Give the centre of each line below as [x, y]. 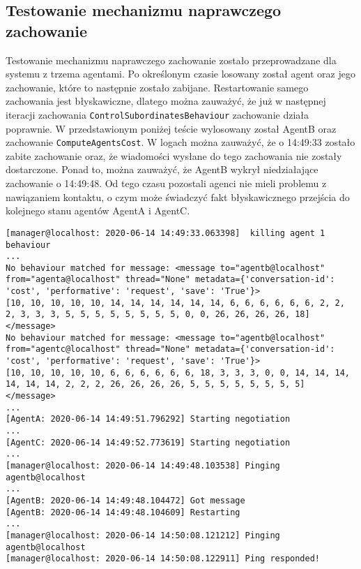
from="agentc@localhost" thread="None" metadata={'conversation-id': [170, 349]
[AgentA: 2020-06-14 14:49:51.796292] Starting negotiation [148, 419]
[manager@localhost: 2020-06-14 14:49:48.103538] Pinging [143, 465]
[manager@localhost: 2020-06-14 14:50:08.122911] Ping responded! [163, 559]
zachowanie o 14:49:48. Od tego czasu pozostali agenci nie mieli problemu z [166, 183]
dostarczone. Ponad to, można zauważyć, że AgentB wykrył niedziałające [162, 169]
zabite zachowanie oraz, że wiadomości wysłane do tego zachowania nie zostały [174, 155]
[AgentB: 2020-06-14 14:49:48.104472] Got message [125, 500]
